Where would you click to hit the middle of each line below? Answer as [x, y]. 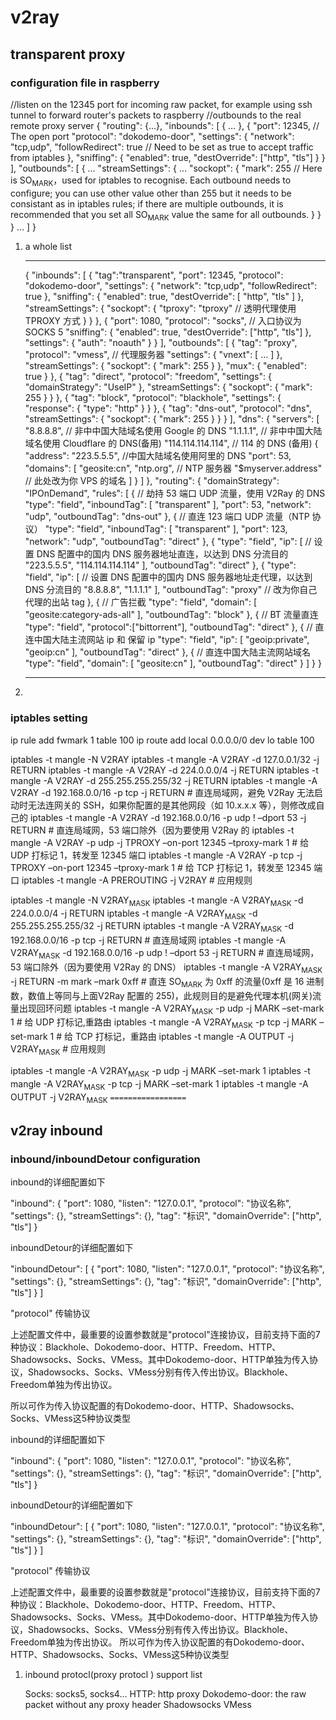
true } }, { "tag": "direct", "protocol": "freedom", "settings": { [148, 377]
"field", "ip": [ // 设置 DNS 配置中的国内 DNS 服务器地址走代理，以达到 [168, 577]
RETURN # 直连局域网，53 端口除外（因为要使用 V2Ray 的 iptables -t [152, 830]
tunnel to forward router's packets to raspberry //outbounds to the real [156, 115]
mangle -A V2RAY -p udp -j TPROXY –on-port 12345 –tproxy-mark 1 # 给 [160, 842]
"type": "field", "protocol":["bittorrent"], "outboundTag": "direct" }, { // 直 [174, 627]
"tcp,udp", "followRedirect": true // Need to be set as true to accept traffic [162, 147]
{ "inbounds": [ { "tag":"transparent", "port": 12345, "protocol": [154, 275]
